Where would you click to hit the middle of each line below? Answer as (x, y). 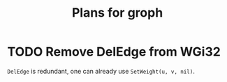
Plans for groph (117, 13)
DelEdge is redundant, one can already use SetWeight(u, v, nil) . (101, 71)
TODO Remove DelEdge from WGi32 (114, 52)
